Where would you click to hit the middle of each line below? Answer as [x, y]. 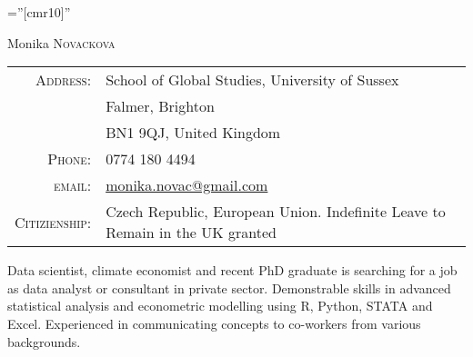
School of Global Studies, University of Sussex [252, 80]
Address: [64, 80]
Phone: [70, 159]
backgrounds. [44, 341]
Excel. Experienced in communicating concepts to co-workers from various [214, 323]
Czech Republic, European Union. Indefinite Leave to [276, 212]
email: [73, 185]
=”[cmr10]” [39, 12]
